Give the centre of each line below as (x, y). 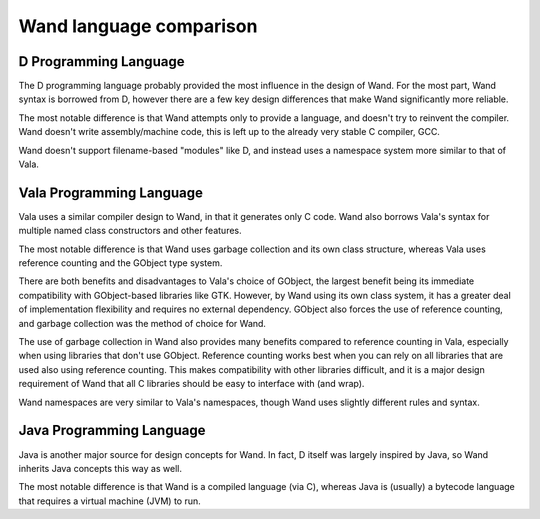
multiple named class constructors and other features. (130, 231)
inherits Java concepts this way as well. (100, 468)
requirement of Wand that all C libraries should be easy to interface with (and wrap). (191, 384)
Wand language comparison (138, 26)
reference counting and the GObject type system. (120, 263)
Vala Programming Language (111, 192)
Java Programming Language (112, 430)
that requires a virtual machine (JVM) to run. (110, 501)
